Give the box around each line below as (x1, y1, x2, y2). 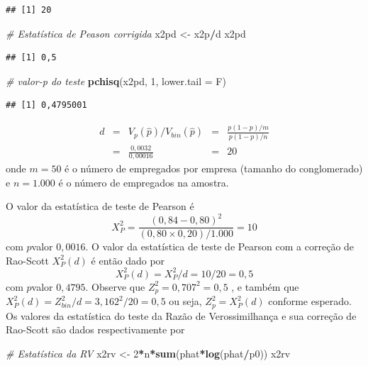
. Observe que (85, 279, 145, 294)
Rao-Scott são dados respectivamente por (6, 322, 185, 337)
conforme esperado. (268, 294, 352, 309)
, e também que (231, 279, 299, 294)
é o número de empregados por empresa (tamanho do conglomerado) (65, 160, 363, 175)
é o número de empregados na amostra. (58, 174, 229, 189)
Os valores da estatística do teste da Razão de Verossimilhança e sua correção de (6, 308, 357, 323)
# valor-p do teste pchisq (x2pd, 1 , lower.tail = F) (6, 73, 226, 88)
